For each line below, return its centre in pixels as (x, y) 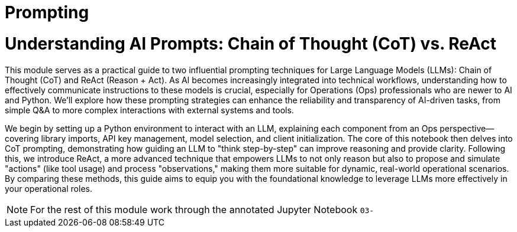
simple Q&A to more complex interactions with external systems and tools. (149, 110)
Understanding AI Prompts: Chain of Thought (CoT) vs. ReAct (251, 43)
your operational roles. (49, 188)
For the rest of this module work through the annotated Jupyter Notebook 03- (202, 209)
